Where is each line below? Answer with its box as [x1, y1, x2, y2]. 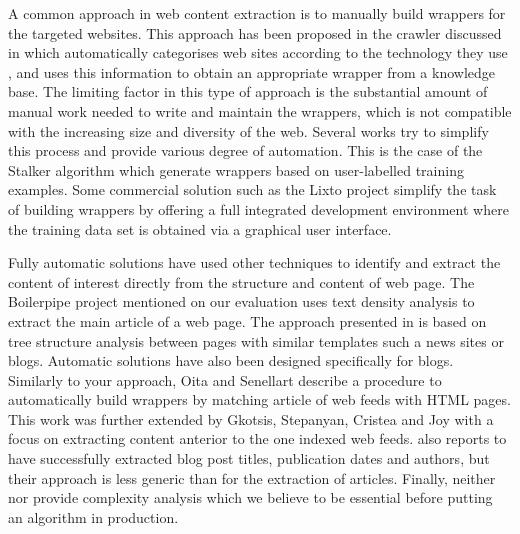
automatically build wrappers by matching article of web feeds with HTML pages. [8, 389, 511, 410]
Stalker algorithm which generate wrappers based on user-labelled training [8, 159, 464, 180]
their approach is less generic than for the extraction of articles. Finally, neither [8, 467, 496, 488]
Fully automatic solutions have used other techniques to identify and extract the [8, 252, 501, 273]
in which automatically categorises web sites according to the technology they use [8, 42, 508, 63]
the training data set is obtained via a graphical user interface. [8, 218, 392, 239]
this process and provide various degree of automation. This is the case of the [8, 140, 483, 161]
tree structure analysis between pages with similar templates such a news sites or [8, 330, 504, 351]
